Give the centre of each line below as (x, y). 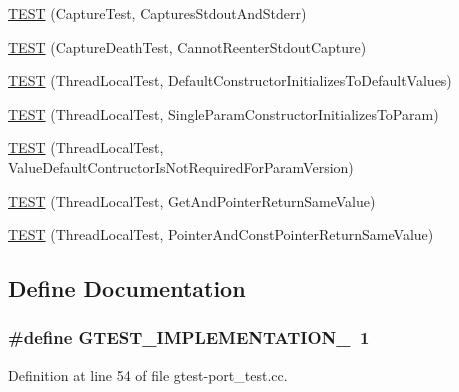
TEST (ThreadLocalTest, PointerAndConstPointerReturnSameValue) (221, 234)
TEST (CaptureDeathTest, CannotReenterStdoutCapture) (187, 46)
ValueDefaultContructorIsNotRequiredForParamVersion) (181, 166)
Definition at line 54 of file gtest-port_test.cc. (148, 374)
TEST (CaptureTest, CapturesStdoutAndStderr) (157, 13)
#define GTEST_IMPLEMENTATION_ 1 (189, 337)
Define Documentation (127, 288)
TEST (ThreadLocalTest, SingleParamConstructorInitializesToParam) (223, 113)
